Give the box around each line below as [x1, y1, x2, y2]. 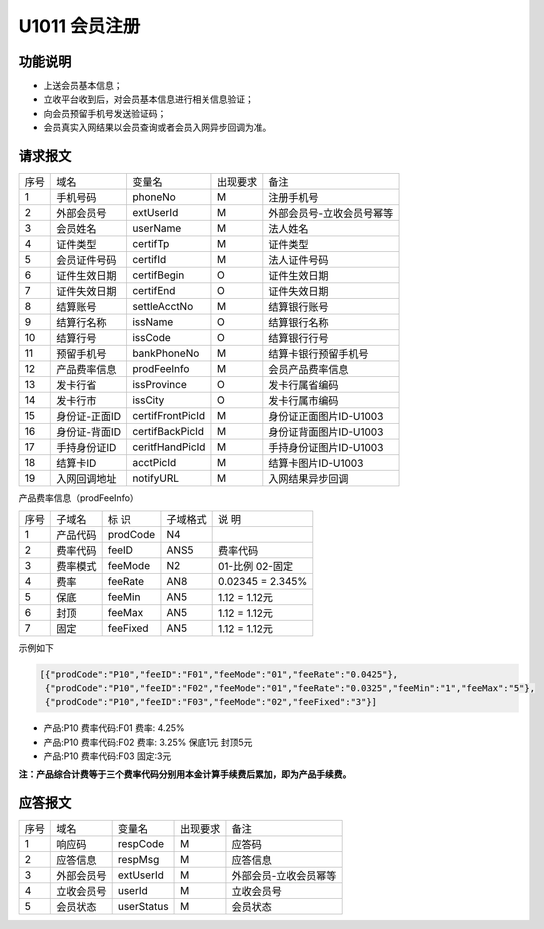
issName [131, 315, 174, 329]
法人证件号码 [268, 253, 329, 267]
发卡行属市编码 [268, 394, 339, 408]
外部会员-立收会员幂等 [231, 869, 337, 883]
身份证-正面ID [56, 410, 122, 424]
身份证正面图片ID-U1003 [268, 410, 384, 424]
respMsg [117, 853, 160, 867]
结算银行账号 [268, 300, 329, 314]
